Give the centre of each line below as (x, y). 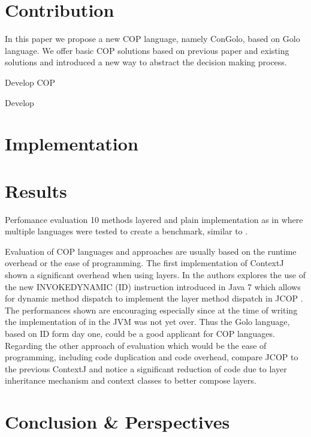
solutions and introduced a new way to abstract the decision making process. (146, 62)
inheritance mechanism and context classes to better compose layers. (131, 380)
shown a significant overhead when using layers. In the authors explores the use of (155, 274)
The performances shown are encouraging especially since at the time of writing (151, 310)
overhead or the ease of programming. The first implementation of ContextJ (144, 263)
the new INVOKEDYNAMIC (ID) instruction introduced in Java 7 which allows (153, 286)
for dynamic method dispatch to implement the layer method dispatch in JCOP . (154, 298)
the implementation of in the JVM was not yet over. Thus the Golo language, (147, 322)
